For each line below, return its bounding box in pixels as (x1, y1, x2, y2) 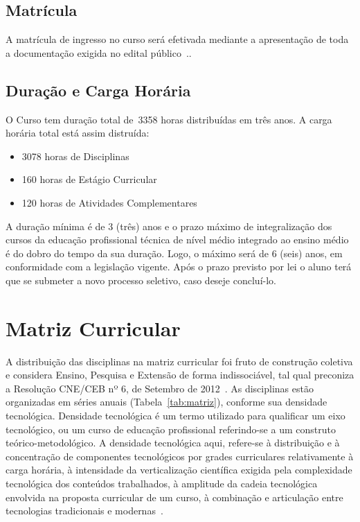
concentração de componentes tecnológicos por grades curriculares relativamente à (6, 449, 354, 463)
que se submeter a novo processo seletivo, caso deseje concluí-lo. (6, 272, 276, 287)
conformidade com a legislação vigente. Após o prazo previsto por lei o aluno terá (6, 259, 352, 274)
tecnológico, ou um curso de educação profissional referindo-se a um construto (6, 421, 336, 436)
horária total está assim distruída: (6, 125, 150, 140)
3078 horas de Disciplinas (21, 148, 129, 163)
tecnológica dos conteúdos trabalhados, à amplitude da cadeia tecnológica (6, 476, 318, 490)
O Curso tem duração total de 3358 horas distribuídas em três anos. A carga (6, 112, 332, 126)
